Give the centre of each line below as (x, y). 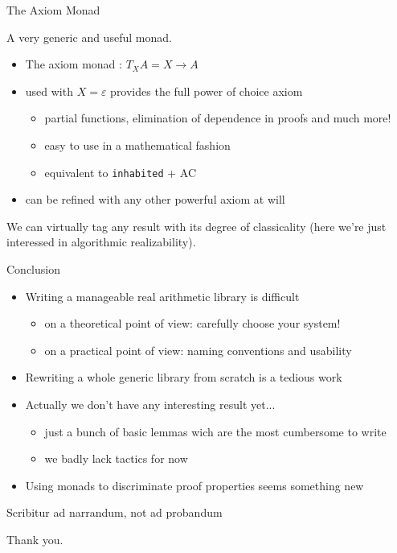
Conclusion (33, 269)
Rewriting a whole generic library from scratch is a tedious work (184, 377)
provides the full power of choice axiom (207, 91)
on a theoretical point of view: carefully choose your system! (192, 323)
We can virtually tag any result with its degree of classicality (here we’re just (196, 226)
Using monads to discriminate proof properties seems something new (194, 485)
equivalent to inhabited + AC (121, 172)
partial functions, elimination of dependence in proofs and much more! (218, 118)
